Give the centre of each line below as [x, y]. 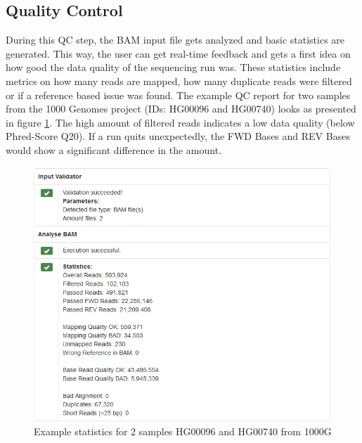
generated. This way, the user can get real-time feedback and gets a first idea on [178, 53]
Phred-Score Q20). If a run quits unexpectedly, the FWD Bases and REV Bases [178, 136]
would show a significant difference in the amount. [114, 149]
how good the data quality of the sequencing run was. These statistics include [173, 67]
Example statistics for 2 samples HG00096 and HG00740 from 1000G [183, 431]
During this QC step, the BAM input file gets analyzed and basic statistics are [175, 40]
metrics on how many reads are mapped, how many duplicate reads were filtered [179, 81]
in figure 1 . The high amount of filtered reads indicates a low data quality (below [180, 122]
